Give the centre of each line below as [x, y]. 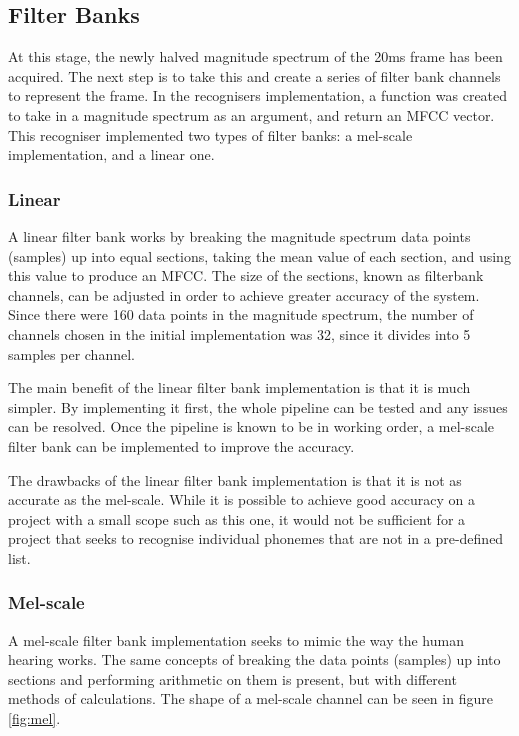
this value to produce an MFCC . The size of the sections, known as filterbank [246, 275]
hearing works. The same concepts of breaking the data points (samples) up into [254, 659]
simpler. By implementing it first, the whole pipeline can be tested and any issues [258, 406]
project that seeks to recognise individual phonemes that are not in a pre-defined [256, 538]
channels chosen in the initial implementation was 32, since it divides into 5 [239, 333]
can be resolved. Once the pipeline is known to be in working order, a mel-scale [251, 426]
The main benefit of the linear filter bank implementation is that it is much [239, 387]
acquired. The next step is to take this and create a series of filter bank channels [254, 75]
